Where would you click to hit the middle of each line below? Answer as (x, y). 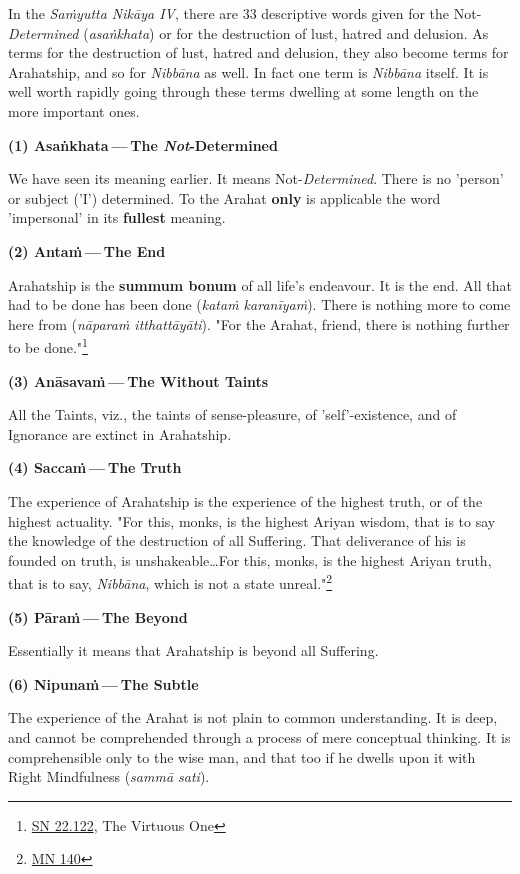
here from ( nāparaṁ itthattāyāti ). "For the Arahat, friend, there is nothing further (259, 323)
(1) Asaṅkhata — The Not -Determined (143, 144)
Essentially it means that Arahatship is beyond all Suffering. (193, 650)
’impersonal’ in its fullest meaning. (117, 217)
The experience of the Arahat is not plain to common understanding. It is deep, (253, 717)
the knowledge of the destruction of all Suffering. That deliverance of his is (237, 540)
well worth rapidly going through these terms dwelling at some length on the (243, 91)
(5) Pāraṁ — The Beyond (98, 616)
